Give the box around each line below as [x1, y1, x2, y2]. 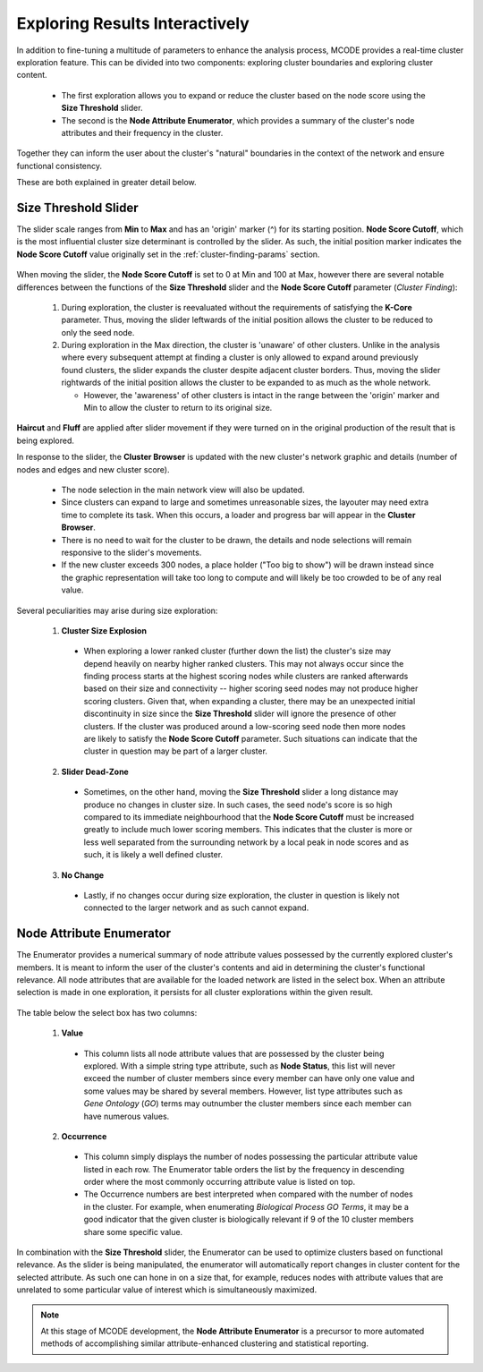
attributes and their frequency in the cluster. [61, 127, 224, 138]
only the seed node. [61, 327, 135, 337]
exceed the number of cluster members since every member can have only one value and [83, 1073, 415, 1084]
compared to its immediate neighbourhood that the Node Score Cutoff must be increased [83, 811, 415, 822]
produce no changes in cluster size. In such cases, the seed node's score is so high [83, 799, 393, 810]
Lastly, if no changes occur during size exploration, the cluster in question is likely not [83, 890, 400, 900]
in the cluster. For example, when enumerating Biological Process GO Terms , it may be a [83, 1201, 409, 1212]
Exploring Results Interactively [16, 13, 250, 33]
